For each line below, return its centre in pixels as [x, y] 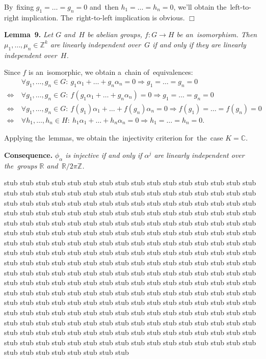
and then [104, 7]
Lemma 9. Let [29, 34]
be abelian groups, [115, 34]
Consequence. [29, 155]
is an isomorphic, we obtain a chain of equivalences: [111, 72]
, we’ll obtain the [200, 7]
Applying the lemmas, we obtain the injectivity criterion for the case [114, 138]
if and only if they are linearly [199, 44]
